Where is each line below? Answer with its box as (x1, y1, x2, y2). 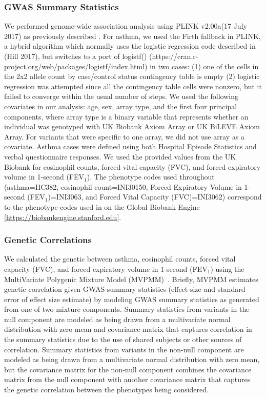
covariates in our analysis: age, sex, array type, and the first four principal (4, 101, 237, 111)
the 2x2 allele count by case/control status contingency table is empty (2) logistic (4, 71, 260, 82)
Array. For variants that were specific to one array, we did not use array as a (4, 131, 245, 142)
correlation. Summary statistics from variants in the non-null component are (4, 344, 244, 354)
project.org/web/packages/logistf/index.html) (4, 61, 148, 71)
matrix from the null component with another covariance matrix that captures (4, 374, 251, 385)
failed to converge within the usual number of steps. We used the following (4, 91, 238, 102)
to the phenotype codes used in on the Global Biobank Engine (4, 201, 200, 212)
